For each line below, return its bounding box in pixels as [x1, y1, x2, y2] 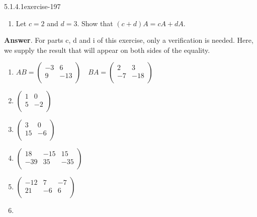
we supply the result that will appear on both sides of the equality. [4, 44, 210, 55]
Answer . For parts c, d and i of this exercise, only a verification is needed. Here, [4, 35, 253, 45]
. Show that [77, 18, 113, 28]
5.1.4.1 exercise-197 [4, 1, 61, 11]
